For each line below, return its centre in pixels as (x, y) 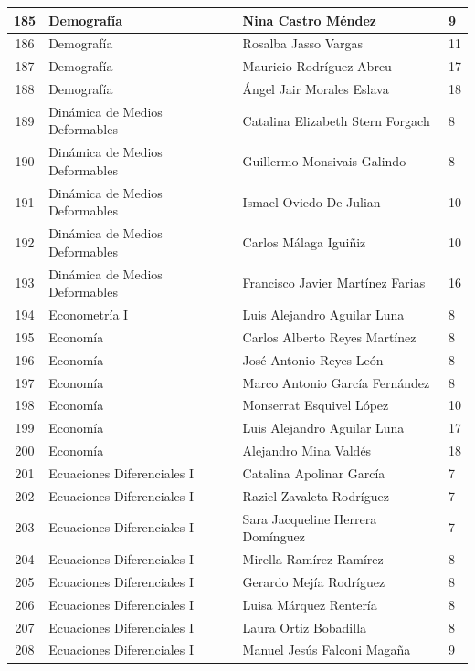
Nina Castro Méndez (310, 20)
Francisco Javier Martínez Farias (334, 283)
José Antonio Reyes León (313, 359)
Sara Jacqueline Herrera (310, 518)
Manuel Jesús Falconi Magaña (327, 650)
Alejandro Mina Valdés (307, 451)
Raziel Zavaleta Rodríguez (316, 495)
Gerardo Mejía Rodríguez (314, 581)
